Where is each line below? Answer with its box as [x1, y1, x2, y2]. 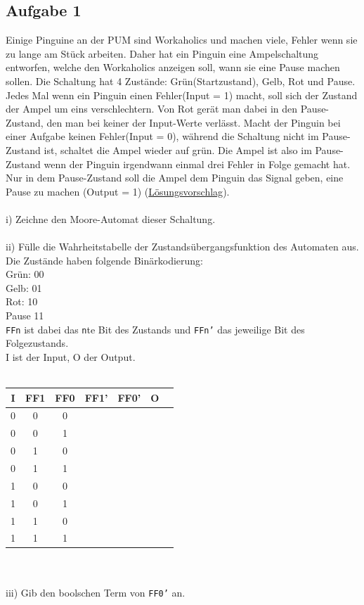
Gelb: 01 [6, 280, 42, 295]
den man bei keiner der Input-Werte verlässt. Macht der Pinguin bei [46, 115, 341, 129]
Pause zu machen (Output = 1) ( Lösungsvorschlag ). [6, 184, 230, 198]
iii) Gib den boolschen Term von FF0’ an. [6, 585, 186, 599]
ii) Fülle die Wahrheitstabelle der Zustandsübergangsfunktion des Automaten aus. [6, 239, 359, 254]
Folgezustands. [6, 336, 69, 350]
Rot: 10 [6, 294, 38, 309]
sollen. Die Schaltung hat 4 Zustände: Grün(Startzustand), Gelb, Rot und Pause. [6, 73, 356, 88]
